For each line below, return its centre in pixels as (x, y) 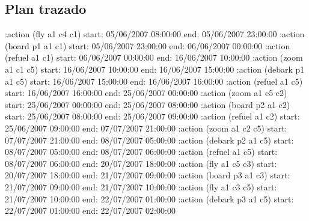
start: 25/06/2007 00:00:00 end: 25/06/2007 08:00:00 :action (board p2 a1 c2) (148, 104)
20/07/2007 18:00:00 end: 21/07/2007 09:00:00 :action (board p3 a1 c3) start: (148, 175)
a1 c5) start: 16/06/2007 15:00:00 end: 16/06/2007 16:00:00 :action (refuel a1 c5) (154, 81)
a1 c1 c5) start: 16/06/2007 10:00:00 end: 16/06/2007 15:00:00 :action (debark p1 (155, 69)
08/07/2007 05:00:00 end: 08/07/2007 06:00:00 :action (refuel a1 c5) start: (141, 152)
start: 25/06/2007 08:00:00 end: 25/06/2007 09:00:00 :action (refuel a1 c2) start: (152, 116)
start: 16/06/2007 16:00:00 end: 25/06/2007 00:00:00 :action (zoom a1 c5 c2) (146, 93)
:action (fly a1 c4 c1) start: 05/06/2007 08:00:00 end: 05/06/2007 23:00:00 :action (155, 34)
